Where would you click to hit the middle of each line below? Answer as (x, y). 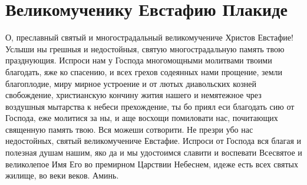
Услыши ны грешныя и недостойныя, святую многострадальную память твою (145, 48)
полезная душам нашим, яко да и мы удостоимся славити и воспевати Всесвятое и (154, 152)
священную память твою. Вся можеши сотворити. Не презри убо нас (129, 129)
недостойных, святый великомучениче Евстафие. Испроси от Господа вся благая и (153, 141)
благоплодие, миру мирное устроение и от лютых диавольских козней (131, 83)
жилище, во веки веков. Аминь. (62, 175)
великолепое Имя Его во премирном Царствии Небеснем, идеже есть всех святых (152, 164)
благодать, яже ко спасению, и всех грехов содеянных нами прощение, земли (144, 71)
